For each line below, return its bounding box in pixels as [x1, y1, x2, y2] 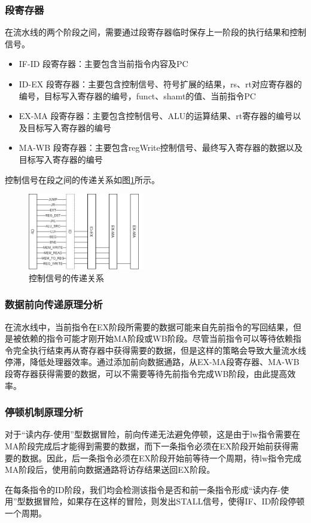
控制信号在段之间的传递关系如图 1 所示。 [5, 173, 160, 186]
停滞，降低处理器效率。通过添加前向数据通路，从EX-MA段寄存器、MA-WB [5, 355, 300, 368]
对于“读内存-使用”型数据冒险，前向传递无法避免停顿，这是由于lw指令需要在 [5, 428, 300, 440]
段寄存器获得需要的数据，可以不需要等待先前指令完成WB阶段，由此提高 [5, 367, 288, 379]
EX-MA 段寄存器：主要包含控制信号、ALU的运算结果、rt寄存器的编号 [19, 110, 293, 122]
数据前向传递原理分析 [5, 297, 103, 312]
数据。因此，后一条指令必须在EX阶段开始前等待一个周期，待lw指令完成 [21, 451, 302, 464]
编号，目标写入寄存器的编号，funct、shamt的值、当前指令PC [19, 89, 256, 102]
